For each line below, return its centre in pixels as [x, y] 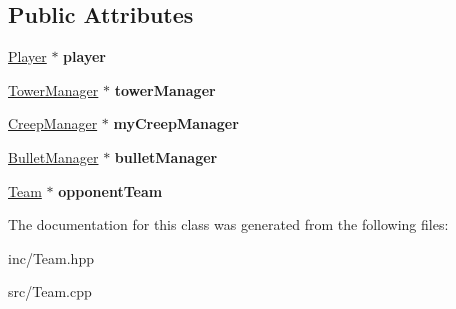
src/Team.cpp [50, 291]
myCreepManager [176, 123]
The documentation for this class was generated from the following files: [228, 224]
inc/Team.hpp [51, 257]
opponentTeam [110, 190]
